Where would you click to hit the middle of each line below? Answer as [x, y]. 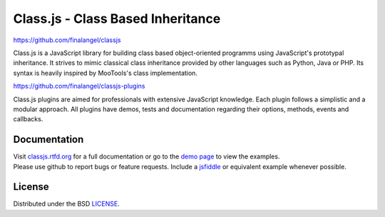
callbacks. [28, 119]
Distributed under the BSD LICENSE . [67, 204]
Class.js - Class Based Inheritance [117, 19]
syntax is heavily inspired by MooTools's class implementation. [105, 73]
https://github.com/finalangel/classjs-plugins [79, 86]
